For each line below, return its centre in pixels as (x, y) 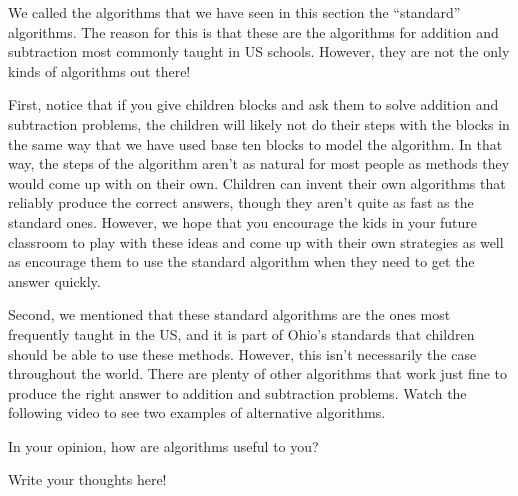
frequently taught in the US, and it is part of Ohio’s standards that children (241, 333)
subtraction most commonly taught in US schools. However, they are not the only (259, 51)
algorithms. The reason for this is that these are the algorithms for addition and (253, 31)
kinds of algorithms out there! (99, 70)
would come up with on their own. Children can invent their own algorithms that (257, 182)
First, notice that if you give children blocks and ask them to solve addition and (253, 104)
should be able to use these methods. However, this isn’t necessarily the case (242, 353)
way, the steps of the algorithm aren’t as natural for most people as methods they (259, 163)
